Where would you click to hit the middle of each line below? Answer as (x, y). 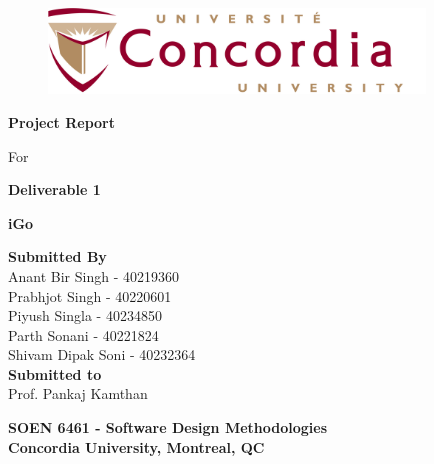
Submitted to (55, 373)
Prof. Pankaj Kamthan (78, 393)
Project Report (62, 121)
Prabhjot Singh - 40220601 (90, 295)
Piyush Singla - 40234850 (85, 315)
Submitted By (57, 256)
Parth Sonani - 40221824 (83, 334)
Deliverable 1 (54, 189)
